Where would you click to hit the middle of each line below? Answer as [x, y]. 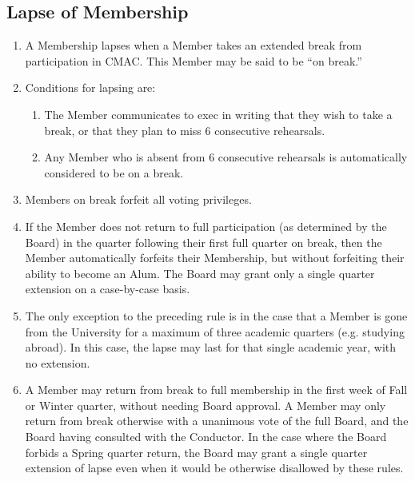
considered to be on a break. [114, 172]
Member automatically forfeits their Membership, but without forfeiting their [215, 258]
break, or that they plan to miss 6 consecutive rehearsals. [185, 130]
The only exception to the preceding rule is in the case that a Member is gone [216, 315]
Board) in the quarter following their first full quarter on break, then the [204, 242]
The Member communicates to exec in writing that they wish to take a [218, 114]
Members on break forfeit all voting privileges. [138, 199]
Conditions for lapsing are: [90, 87]
